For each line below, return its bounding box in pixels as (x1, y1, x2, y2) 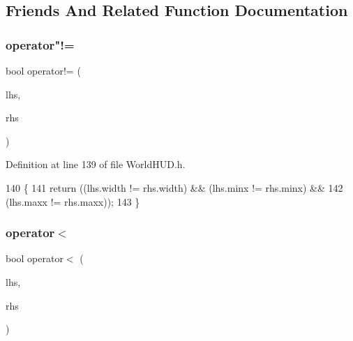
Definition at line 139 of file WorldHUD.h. (6, 157, 186, 172)
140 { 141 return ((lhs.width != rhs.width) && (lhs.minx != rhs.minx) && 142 (6, 180, 343, 195)
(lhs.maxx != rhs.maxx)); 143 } (6, 194, 140, 209)
